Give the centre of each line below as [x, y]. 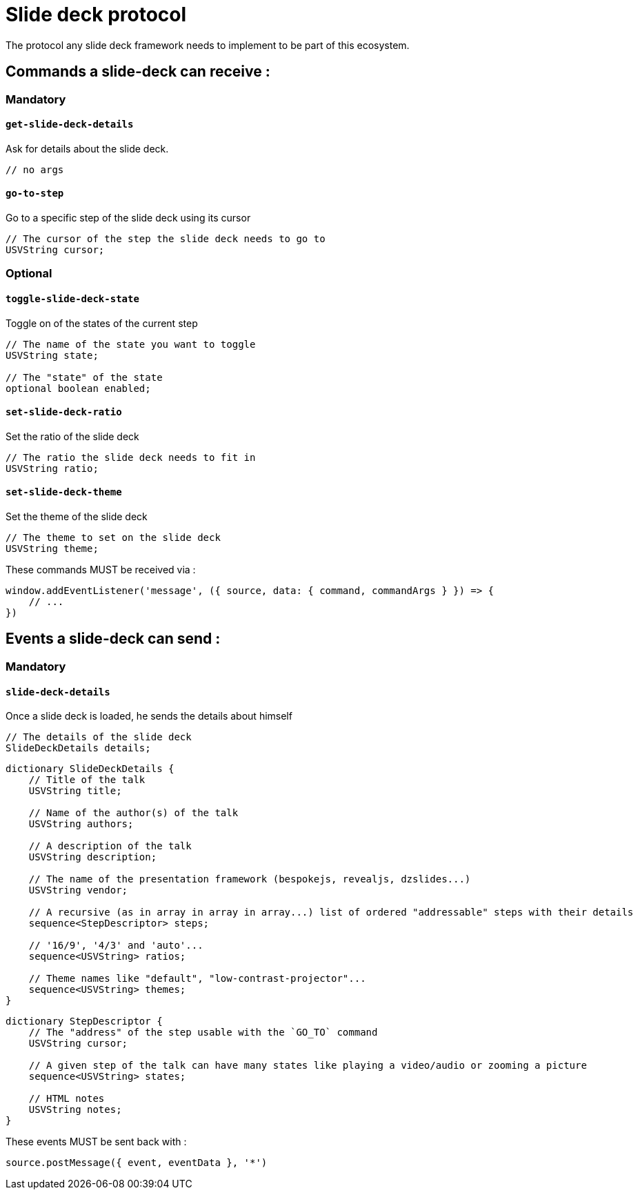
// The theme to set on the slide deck [113, 538]
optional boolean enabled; [78, 388]
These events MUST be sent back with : [96, 1142]
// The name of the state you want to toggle [131, 344]
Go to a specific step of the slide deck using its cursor [128, 218]
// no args [35, 169]
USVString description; [93, 857]
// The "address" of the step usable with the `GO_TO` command [203, 1033]
